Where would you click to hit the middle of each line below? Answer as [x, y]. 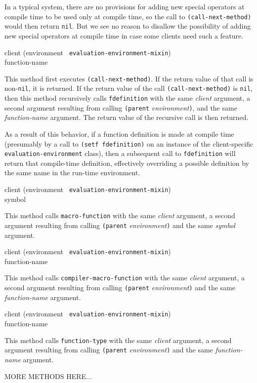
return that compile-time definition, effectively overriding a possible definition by [127, 163]
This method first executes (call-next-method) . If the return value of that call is [129, 78]
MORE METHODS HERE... [48, 376]
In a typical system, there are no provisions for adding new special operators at [125, 6]
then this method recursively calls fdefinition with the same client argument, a [128, 98]
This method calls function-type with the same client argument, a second [118, 340]
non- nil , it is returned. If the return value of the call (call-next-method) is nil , [128, 88]
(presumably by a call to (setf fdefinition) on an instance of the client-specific [129, 143]
